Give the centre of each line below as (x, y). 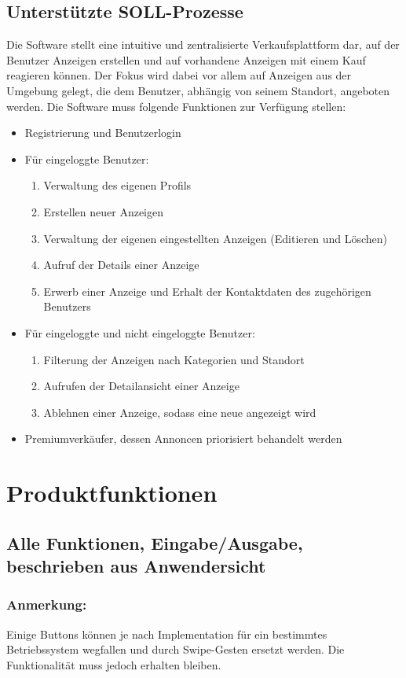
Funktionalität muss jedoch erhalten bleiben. (114, 664)
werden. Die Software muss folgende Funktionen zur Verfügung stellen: (176, 106)
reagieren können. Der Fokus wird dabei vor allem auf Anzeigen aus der (179, 75)
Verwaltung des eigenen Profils (117, 185)
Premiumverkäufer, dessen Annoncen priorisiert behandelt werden (183, 438)
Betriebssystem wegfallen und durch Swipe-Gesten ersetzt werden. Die (176, 649)
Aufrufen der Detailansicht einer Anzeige (141, 386)
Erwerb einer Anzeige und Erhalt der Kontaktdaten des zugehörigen (207, 291)
